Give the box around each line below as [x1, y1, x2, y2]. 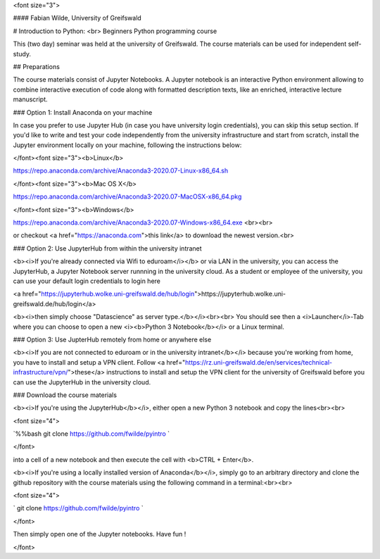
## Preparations [13, 62, 60, 70]
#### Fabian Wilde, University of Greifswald [13, 14, 142, 23]
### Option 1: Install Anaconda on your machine [13, 108, 153, 116]
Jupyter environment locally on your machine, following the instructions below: [13, 141, 242, 149]
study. [13, 49, 32, 58]
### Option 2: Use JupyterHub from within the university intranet [13, 244, 202, 253]
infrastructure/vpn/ [13, 368, 68, 377]
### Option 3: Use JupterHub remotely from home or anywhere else [13, 335, 212, 344]
